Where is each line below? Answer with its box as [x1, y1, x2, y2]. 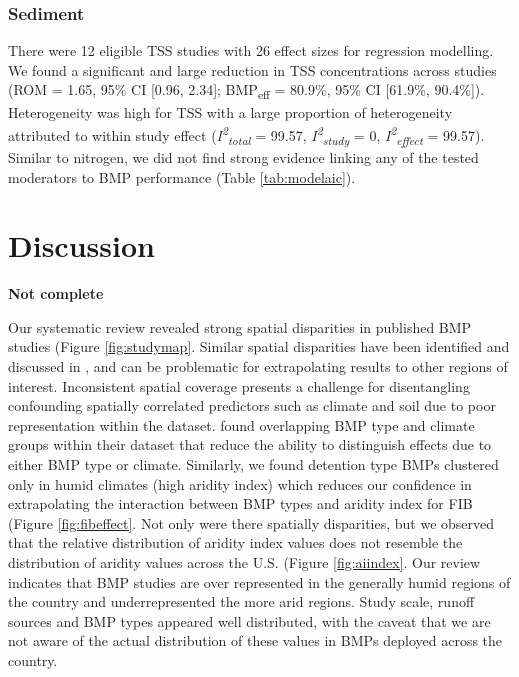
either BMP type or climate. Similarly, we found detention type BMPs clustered [8, 453, 499, 474]
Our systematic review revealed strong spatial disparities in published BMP [8, 316, 472, 337]
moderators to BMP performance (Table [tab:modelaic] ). [8, 166, 356, 187]
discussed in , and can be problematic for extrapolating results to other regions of [8, 356, 508, 376]
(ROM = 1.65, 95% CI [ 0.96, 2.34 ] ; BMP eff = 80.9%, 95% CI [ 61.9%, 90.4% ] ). [8, 79, 485, 103]
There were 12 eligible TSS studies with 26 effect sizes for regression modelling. [8, 40, 494, 61]
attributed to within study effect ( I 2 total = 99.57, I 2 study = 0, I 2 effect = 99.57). [8, 122, 485, 148]
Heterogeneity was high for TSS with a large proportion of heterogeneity [8, 101, 453, 122]
